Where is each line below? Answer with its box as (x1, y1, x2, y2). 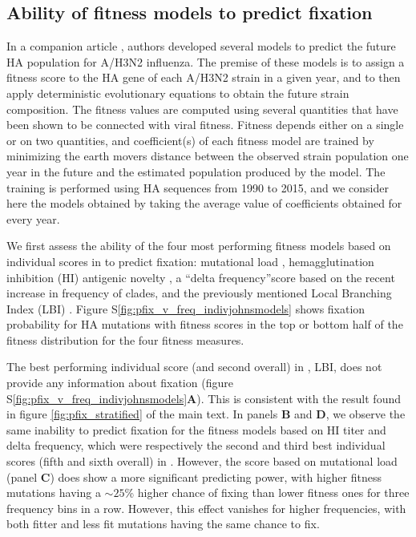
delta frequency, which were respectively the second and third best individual (6, 437, 386, 454)
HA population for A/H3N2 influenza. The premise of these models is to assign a (6, 53, 405, 70)
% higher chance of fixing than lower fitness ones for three (124, 484, 410, 501)
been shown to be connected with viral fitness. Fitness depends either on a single (6, 116, 404, 133)
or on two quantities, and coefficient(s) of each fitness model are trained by (6, 131, 374, 148)
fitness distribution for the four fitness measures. (6, 331, 244, 348)
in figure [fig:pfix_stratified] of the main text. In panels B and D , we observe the (6, 406, 406, 422)
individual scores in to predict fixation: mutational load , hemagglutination (6, 252, 374, 269)
